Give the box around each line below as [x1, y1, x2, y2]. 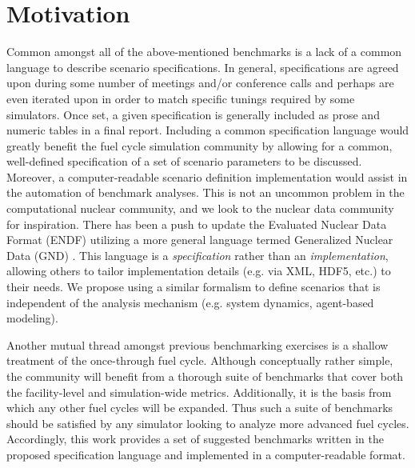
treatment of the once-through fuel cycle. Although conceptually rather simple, [6, 352, 393, 369]
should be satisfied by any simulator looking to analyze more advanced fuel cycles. [6, 414, 409, 431]
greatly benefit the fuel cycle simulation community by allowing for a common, [6, 137, 393, 154]
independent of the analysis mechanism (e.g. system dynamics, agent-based [6, 294, 374, 310]
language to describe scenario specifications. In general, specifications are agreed [6, 58, 399, 75]
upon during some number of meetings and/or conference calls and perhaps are [6, 74, 394, 91]
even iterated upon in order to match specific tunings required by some [6, 90, 355, 106]
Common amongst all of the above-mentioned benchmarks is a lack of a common [6, 43, 402, 60]
